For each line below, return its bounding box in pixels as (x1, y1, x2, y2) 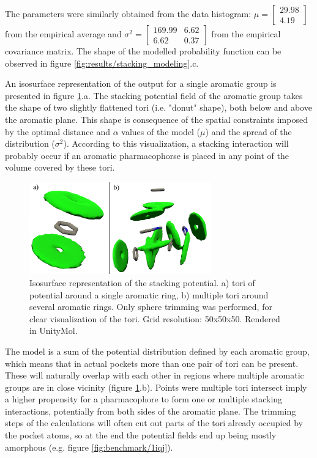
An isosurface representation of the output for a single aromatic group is (5, 77, 277, 90)
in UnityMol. (29, 324, 78, 337)
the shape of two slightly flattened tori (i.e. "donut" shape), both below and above (5, 101, 312, 114)
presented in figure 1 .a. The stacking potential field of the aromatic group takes (5, 89, 303, 102)
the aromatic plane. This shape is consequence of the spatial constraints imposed (5, 113, 308, 125)
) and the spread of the (205, 125, 292, 138)
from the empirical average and (5, 28, 122, 40)
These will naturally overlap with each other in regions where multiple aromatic (5, 369, 304, 382)
